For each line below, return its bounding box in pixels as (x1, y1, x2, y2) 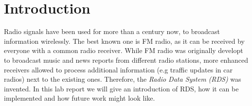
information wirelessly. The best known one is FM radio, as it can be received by (4, 35, 245, 46)
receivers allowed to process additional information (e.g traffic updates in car (4, 64, 233, 74)
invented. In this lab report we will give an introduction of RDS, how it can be (4, 83, 239, 93)
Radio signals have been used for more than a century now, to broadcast (4, 26, 220, 36)
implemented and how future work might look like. (4, 93, 155, 103)
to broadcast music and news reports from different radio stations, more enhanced (4, 54, 248, 65)
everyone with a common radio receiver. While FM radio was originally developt (4, 45, 243, 55)
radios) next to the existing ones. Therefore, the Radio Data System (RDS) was (4, 74, 241, 84)
